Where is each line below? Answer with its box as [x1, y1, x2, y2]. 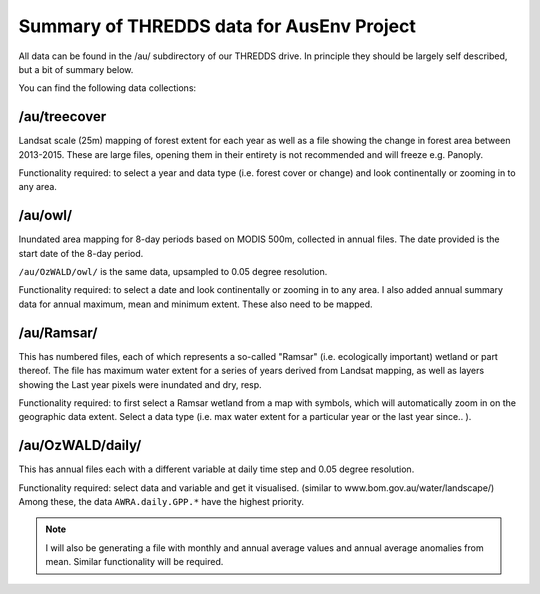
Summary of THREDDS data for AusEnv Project [18, 15, 417, 37]
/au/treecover [18, 108, 107, 125]
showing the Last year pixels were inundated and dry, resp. [18, 378, 262, 390]
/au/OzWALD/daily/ [18, 437, 142, 454]
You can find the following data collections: [18, 82, 197, 94]
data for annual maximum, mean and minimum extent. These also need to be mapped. [18, 298, 374, 310]
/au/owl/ [18, 207, 73, 224]
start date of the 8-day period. [18, 247, 144, 259]
